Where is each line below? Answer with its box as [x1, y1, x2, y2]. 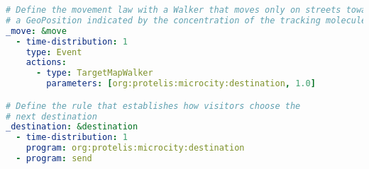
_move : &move [6, 25, 67, 36]
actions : [26, 57, 67, 68]
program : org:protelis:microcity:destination [26, 143, 245, 153]
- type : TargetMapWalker [35, 68, 153, 78]
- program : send [16, 153, 92, 164]
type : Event [26, 47, 82, 57]
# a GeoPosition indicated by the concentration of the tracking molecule [6, 15, 367, 25]
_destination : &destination [6, 122, 138, 132]
